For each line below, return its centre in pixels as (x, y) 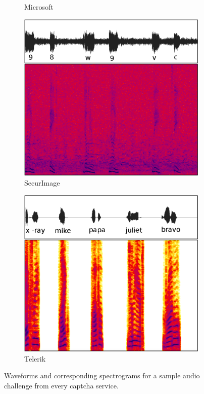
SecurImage (42, 182)
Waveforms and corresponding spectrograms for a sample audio (102, 375)
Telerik (35, 358)
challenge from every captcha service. (61, 385)
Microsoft (39, 7)
